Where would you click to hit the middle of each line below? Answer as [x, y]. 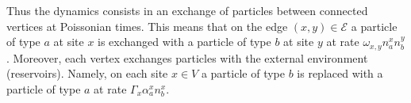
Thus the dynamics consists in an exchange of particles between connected [187, 10]
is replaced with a [340, 73]
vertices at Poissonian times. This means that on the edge [147, 26]
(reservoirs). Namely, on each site [87, 73]
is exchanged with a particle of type [184, 42]
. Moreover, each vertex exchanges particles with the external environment [187, 57]
